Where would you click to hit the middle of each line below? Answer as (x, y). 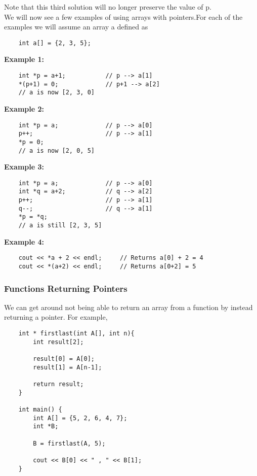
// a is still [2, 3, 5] (60, 226)
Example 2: (24, 109)
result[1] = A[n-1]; (68, 367)
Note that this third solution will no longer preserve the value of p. (108, 7)
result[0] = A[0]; (64, 359)
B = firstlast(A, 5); (69, 443)
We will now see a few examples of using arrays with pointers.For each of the (123, 16)
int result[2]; (58, 342)
